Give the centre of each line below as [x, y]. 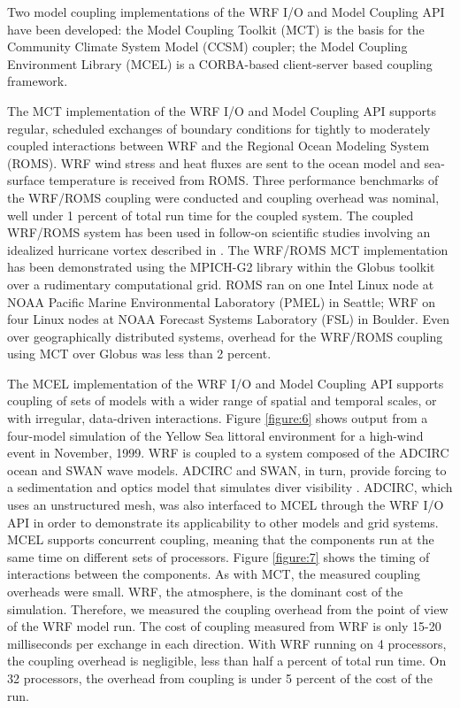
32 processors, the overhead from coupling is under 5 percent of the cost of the [220, 677]
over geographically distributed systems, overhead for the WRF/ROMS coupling [225, 336]
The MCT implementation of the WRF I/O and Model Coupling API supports [222, 110]
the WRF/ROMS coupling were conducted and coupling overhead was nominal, [223, 197]
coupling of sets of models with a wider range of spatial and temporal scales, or [222, 400]
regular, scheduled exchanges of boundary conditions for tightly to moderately [219, 128]
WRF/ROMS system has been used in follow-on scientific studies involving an [219, 232]
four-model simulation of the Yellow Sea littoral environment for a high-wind [215, 435]
